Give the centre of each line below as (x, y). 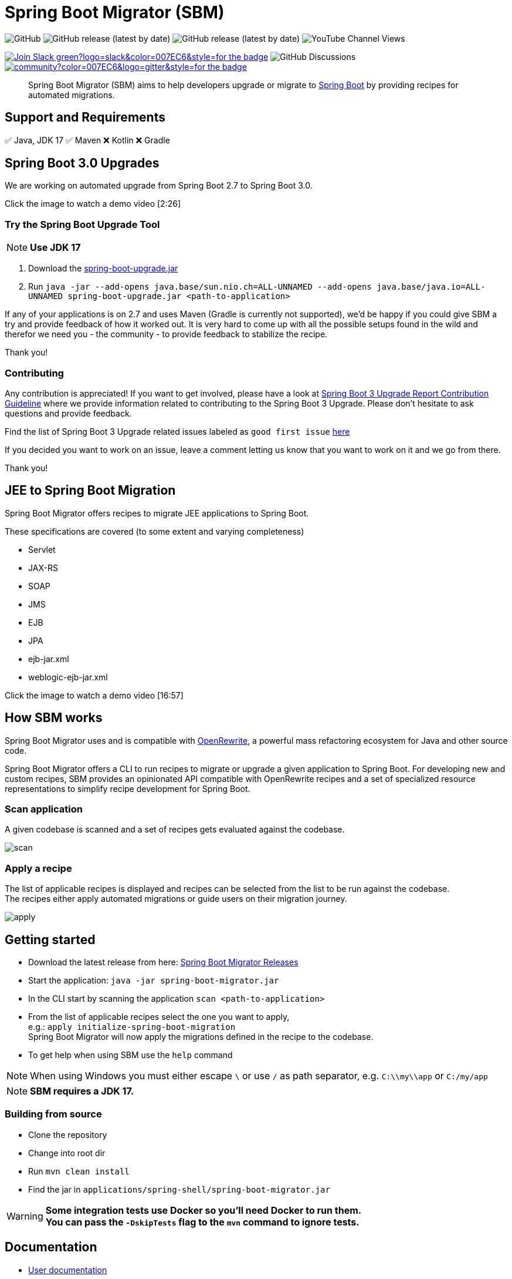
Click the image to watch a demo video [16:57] (94, 695)
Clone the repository (68, 1134)
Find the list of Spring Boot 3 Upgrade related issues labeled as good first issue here (177, 431)
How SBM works (54, 718)
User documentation (68, 1270)
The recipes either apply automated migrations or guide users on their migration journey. (176, 899)
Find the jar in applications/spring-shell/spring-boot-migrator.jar (179, 1189)
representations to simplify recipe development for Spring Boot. (128, 788)
